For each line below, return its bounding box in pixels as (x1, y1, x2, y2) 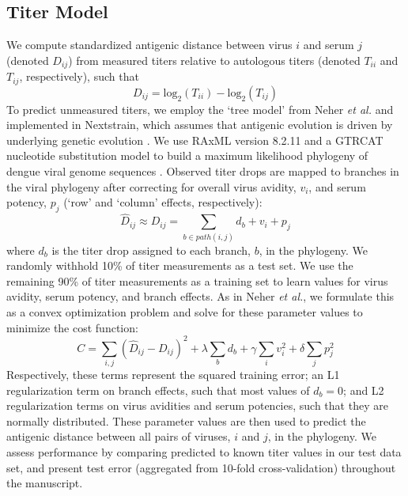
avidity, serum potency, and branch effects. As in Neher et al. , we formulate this (6, 288, 395, 305)
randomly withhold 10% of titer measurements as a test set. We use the (6, 257, 353, 274)
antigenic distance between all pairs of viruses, (6, 428, 231, 445)
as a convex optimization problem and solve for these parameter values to (6, 303, 363, 320)
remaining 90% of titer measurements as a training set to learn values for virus (6, 272, 388, 289)
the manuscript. (6, 475, 83, 491)
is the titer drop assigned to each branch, (51, 241, 251, 258)
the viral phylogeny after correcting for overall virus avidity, (6, 178, 297, 195)
